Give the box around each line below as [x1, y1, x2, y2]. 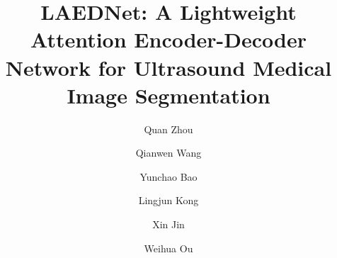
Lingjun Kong [138, 193, 199, 208]
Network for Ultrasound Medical [5, 52, 332, 82]
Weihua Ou [144, 240, 193, 255]
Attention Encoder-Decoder [30, 25, 307, 54]
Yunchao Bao [139, 169, 198, 184]
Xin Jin [152, 217, 185, 232]
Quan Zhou [144, 121, 193, 136]
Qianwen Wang [135, 145, 202, 160]
